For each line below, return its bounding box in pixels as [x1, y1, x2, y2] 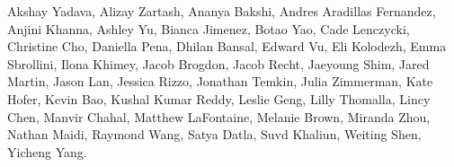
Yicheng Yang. [7, 142, 87, 161]
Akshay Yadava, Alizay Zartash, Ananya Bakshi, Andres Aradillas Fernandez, [7, 2, 436, 20]
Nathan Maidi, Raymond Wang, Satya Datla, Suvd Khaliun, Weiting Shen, [7, 125, 422, 144]
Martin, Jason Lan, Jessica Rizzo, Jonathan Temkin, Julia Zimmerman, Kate [7, 72, 433, 91]
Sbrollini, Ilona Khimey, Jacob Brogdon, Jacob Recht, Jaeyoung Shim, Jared [7, 54, 430, 73]
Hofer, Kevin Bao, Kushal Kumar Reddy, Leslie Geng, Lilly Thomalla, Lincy [7, 89, 431, 108]
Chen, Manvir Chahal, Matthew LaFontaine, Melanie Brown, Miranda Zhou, [7, 107, 431, 126]
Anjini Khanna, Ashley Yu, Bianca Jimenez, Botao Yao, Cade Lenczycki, [7, 19, 410, 38]
